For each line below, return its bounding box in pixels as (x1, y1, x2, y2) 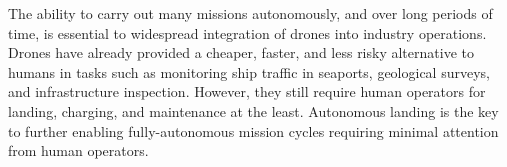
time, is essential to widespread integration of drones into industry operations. (8, 22, 487, 43)
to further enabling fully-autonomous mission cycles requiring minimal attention (8, 120, 499, 141)
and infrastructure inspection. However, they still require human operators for (8, 81, 486, 102)
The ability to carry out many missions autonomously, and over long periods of (8, 3, 493, 23)
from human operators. (8, 140, 149, 161)
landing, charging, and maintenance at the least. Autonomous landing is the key (8, 100, 499, 121)
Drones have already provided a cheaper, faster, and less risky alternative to (8, 42, 474, 63)
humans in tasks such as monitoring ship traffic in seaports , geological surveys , (8, 61, 490, 82)
